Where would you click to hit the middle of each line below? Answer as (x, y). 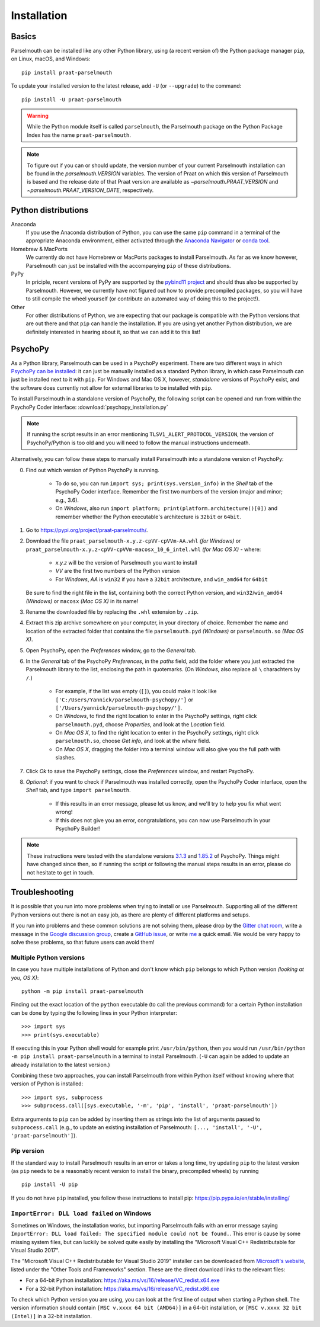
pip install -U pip (50, 1185)
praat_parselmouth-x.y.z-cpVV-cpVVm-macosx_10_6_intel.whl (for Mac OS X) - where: (143, 549)
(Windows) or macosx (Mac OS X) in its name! (82, 601)
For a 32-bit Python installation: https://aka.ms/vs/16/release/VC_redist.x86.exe (123, 1288)
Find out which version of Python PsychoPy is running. (92, 470)
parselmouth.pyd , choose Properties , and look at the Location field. (140, 724)
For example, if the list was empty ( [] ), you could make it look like (136, 691)
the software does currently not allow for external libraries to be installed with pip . (112, 387)
